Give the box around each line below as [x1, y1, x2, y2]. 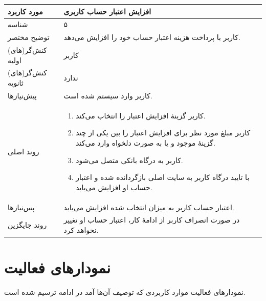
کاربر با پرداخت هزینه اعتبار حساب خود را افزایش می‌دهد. [63, 32, 240, 43]
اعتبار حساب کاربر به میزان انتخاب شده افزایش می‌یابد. [63, 202, 234, 212]
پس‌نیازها [8, 202, 35, 212]
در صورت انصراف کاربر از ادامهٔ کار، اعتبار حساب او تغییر [63, 214, 240, 225]
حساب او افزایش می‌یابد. [76, 182, 152, 192]
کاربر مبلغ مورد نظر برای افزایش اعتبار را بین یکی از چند [76, 127, 251, 138]
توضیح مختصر [8, 32, 50, 43]
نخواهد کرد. [63, 225, 99, 235]
